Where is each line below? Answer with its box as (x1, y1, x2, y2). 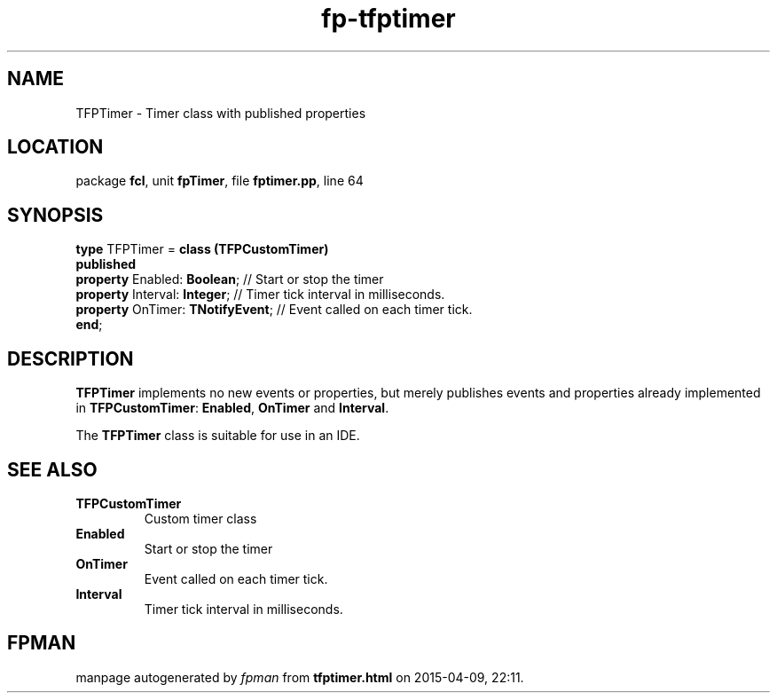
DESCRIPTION (7, 347, 134, 370)
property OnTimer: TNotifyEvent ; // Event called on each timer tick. (75, 302, 473, 318)
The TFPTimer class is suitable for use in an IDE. (75, 428, 360, 444)
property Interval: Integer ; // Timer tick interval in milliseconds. (75, 287, 445, 303)
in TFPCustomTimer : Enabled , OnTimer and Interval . (75, 400, 389, 416)
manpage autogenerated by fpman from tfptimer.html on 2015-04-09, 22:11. (75, 669, 524, 685)
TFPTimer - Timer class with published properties (75, 105, 366, 121)
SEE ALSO (7, 458, 98, 481)
